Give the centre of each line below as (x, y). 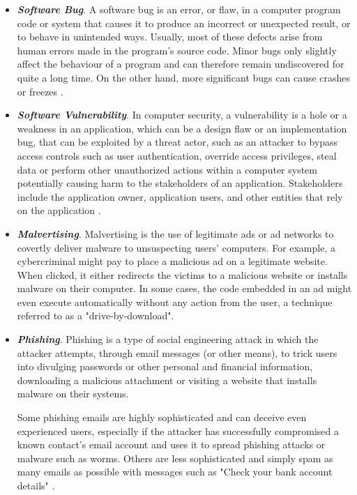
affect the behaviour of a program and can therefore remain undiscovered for (181, 64)
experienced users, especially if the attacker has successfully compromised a (178, 431)
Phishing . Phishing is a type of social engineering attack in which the (168, 339)
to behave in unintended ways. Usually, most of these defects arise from (170, 37)
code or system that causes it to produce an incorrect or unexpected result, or (184, 23)
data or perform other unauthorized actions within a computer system (167, 169)
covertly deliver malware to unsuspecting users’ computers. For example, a (176, 247)
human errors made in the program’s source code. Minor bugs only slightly (177, 50)
